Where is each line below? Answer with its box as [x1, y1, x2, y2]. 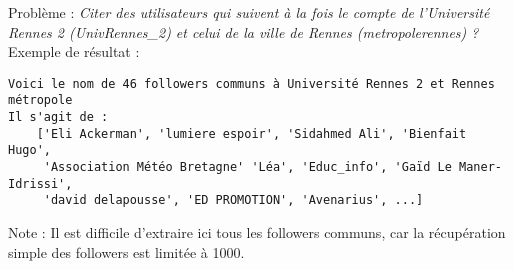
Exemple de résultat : [8, 41, 140, 62]
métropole [8, 93, 73, 108]
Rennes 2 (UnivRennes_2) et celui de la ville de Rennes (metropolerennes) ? [8, 21, 479, 42]
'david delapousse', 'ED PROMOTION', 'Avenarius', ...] [43, 193, 424, 208]
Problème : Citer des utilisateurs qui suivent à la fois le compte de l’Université [8, 2, 490, 22]
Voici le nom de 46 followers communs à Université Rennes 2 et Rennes [8, 76, 495, 91]
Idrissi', [8, 176, 73, 191]
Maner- [459, 160, 502, 175]
